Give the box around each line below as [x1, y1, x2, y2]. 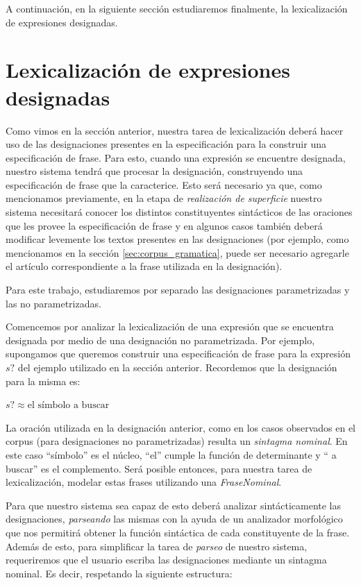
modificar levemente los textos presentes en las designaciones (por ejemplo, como [6, 232, 349, 246]
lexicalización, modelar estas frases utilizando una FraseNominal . [6, 475, 282, 489]
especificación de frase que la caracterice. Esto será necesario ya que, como [6, 177, 322, 192]
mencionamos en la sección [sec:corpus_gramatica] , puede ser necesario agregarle [6, 245, 349, 260]
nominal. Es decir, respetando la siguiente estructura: [6, 566, 233, 580]
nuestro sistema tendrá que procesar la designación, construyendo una [6, 164, 303, 178]
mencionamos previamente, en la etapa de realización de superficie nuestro [6, 191, 322, 205]
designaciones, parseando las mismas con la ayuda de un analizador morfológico [6, 511, 343, 526]
